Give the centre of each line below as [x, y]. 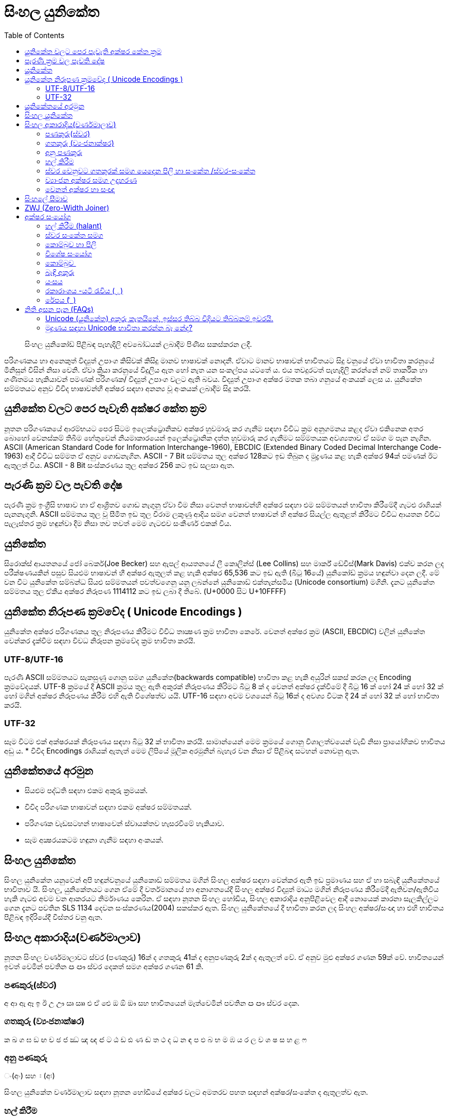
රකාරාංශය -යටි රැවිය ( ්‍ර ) [84, 290]
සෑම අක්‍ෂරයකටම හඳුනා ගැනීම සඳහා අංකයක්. [94, 840]
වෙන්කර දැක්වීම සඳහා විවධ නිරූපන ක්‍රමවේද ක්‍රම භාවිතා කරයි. [100, 641]
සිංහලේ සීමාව [46, 198]
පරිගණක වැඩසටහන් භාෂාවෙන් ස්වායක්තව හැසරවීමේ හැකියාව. [125, 824]
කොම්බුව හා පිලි [71, 244]
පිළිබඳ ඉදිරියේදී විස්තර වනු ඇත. [53, 917]
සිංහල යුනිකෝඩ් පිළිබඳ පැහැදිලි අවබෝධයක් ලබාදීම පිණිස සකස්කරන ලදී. [138, 344]
